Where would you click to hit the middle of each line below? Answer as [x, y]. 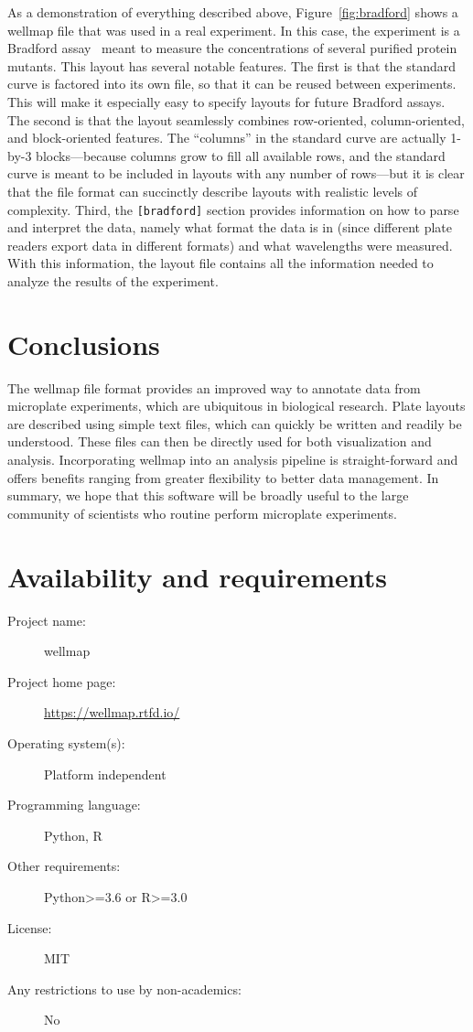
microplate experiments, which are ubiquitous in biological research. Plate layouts [236, 406]
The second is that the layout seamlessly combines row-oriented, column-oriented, [236, 119]
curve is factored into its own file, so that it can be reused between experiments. [232, 84]
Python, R [73, 835]
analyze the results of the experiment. [113, 280]
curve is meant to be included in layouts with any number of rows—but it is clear [236, 173]
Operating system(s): [66, 742]
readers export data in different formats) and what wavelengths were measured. [230, 245]
